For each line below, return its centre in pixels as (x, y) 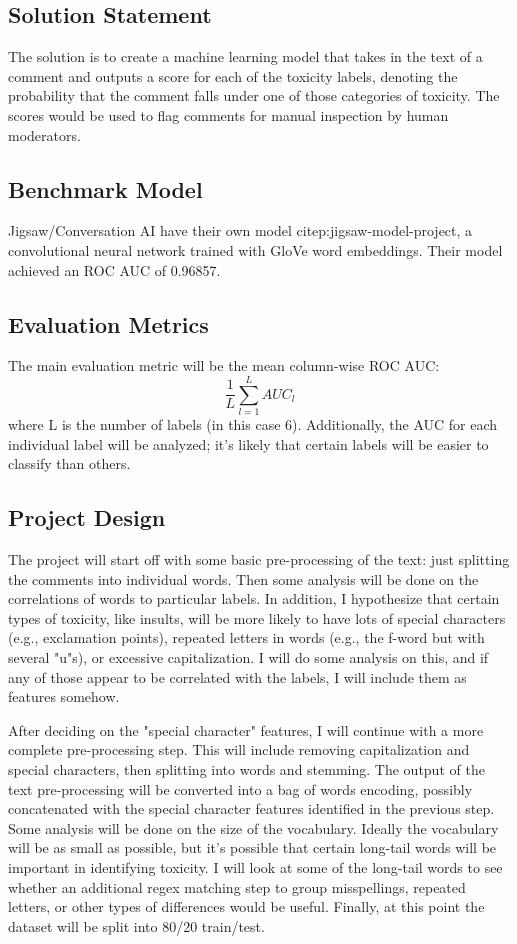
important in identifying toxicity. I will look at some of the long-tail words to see (255, 866)
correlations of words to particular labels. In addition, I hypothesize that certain (254, 598)
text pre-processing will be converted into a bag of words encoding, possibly (240, 788)
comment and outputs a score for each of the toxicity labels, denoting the (233, 75)
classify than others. (69, 463)
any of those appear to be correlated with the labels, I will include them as (237, 676)
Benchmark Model (105, 188)
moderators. (44, 134)
